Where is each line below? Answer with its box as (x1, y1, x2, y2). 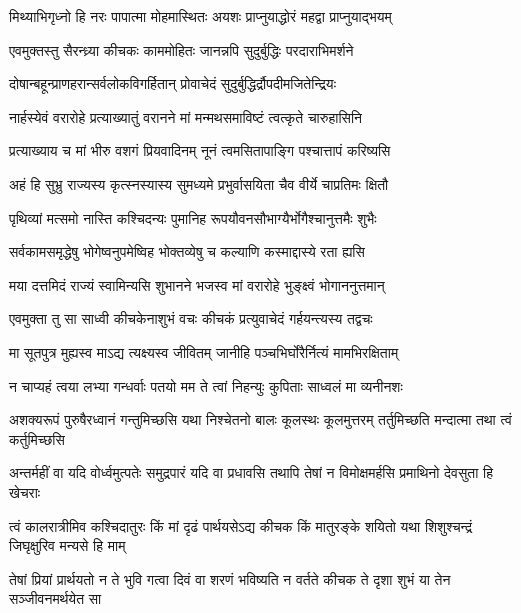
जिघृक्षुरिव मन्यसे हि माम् (9, 535, 126, 556)
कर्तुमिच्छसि (9, 428, 65, 449)
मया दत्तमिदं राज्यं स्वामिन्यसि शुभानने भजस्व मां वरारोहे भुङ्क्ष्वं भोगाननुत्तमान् (9, 274, 385, 295)
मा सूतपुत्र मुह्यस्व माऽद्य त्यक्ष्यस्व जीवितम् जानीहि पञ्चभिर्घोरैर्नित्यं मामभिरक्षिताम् (9, 341, 399, 362)
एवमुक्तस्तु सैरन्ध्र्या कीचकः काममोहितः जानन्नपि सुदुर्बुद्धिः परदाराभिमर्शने (9, 39, 354, 60)
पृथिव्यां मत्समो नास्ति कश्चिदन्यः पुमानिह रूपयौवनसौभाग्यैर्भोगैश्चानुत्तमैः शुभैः (9, 207, 377, 228)
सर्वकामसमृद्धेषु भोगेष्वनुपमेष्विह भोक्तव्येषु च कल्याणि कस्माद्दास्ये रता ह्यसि (9, 241, 365, 262)
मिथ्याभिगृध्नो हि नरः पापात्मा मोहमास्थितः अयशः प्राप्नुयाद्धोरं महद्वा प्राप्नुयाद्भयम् (9, 6, 392, 26)
